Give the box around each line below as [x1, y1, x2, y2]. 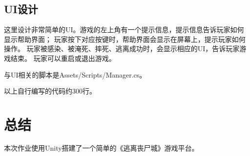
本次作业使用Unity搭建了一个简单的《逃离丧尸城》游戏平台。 [4, 142, 199, 153]
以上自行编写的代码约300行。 [4, 86, 96, 96]
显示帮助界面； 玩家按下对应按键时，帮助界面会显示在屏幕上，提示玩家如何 [4, 34, 246, 44]
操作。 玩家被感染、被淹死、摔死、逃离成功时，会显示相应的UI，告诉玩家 [4, 43, 240, 54]
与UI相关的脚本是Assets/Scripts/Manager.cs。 [4, 69, 146, 79]
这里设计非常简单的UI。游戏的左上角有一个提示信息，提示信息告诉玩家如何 [4, 24, 244, 35]
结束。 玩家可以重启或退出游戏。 [10, 53, 116, 63]
